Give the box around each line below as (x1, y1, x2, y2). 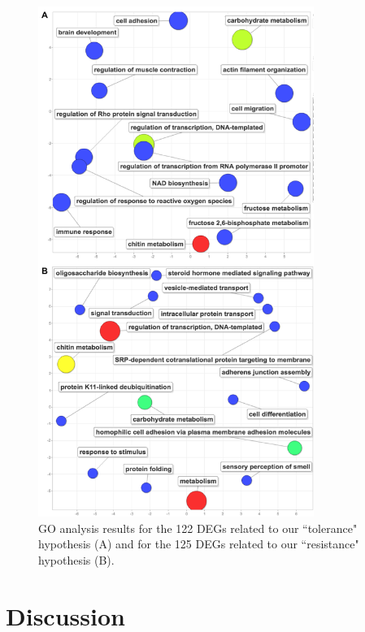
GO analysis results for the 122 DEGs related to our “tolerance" (38, 519, 358, 536)
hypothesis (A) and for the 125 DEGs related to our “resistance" (38, 535, 359, 552)
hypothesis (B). (38, 551, 115, 568)
